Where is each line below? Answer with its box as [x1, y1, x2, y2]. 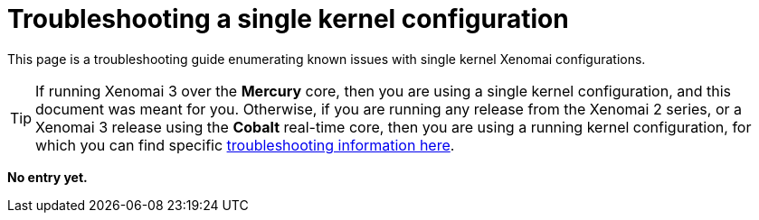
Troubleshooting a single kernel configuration [7, 4, 569, 34]
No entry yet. [7, 169, 88, 185]
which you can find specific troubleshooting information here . [35, 135, 455, 154]
